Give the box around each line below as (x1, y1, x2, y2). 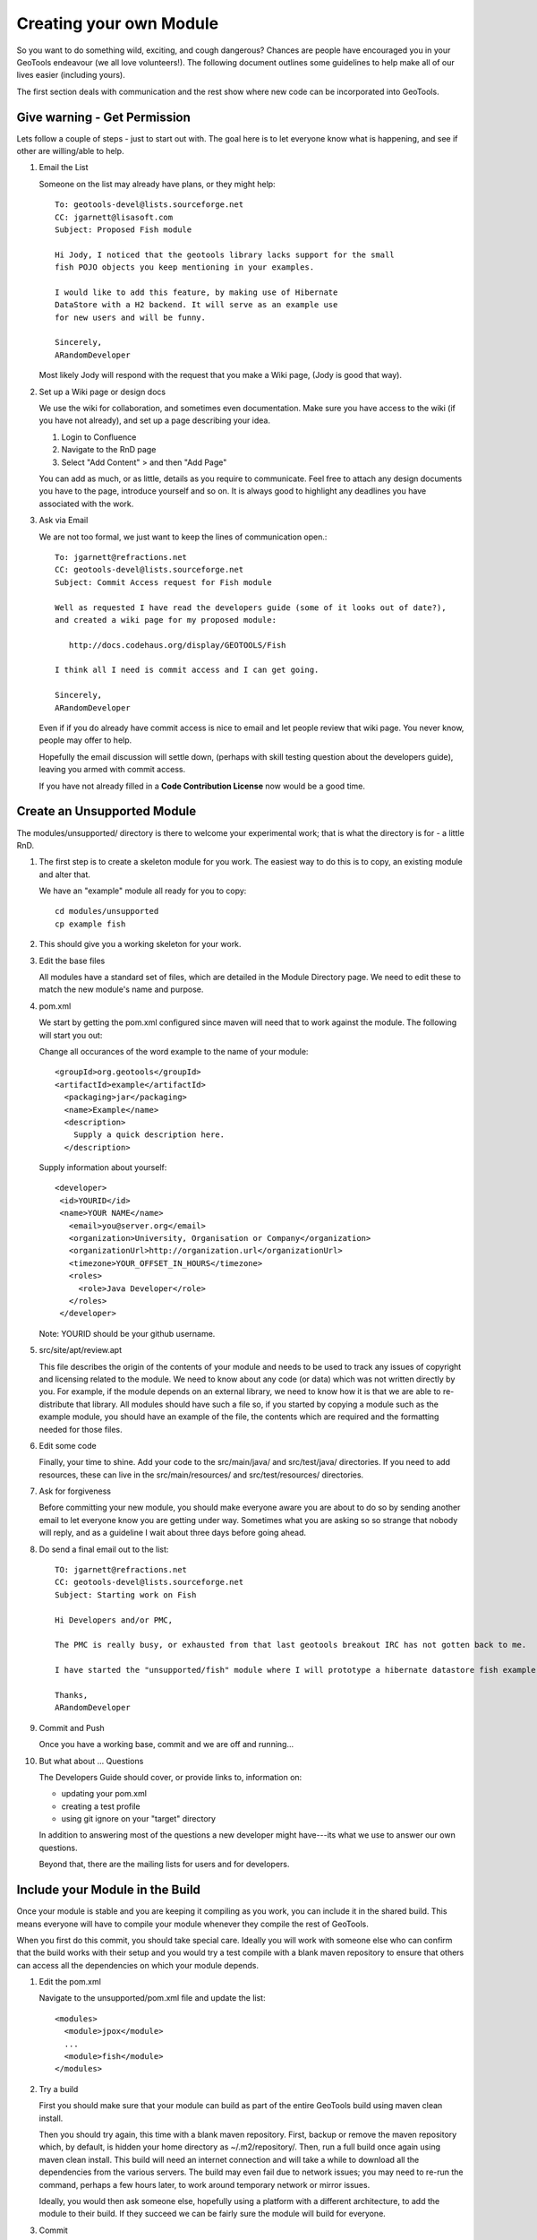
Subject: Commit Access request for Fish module (55, 577, 272, 587)
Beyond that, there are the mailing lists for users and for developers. (38, 1859, 290, 1870)
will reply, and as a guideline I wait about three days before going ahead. (38, 1528, 307, 1538)
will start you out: (38, 1030, 103, 1040)
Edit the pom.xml (38, 1977, 102, 1987)
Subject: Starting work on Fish (55, 1590, 197, 1599)
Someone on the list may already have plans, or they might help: (38, 178, 277, 189)
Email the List (38, 162, 89, 173)
